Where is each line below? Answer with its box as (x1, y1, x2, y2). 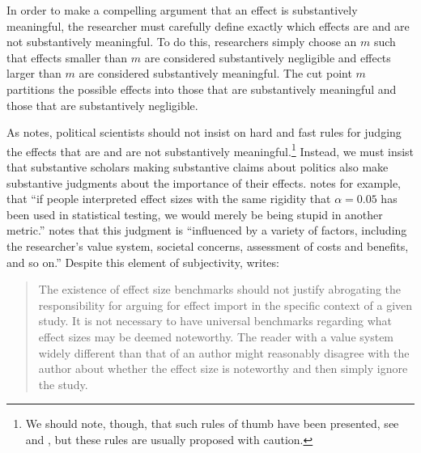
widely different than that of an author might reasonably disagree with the (38, 344, 410, 361)
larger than (6, 65, 62, 82)
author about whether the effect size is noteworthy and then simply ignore (38, 360, 408, 377)
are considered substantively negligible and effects (144, 49, 391, 66)
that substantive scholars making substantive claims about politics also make (6, 159, 389, 175)
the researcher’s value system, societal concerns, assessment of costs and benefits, (6, 237, 409, 254)
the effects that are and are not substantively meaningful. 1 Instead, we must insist (6, 140, 415, 159)
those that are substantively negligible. (6, 96, 198, 113)
